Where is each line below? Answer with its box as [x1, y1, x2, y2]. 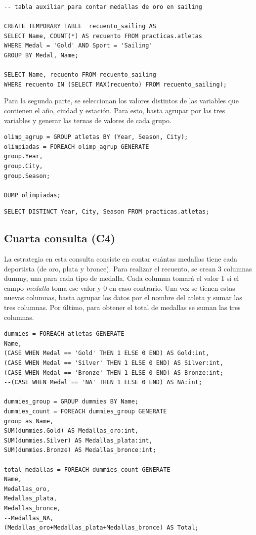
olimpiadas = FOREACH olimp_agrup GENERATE [4, 143, 149, 150]
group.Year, [4, 153, 43, 160]
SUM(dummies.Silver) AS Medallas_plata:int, [4, 437, 153, 444]
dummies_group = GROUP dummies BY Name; [4, 398, 139, 405]
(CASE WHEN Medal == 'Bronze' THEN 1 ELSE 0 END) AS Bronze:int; [4, 369, 223, 376]
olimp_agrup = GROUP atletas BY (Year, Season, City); [4, 134, 188, 141]
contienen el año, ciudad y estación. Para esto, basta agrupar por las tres [4, 105, 225, 115]
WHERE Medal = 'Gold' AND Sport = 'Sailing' [4, 42, 153, 49]
